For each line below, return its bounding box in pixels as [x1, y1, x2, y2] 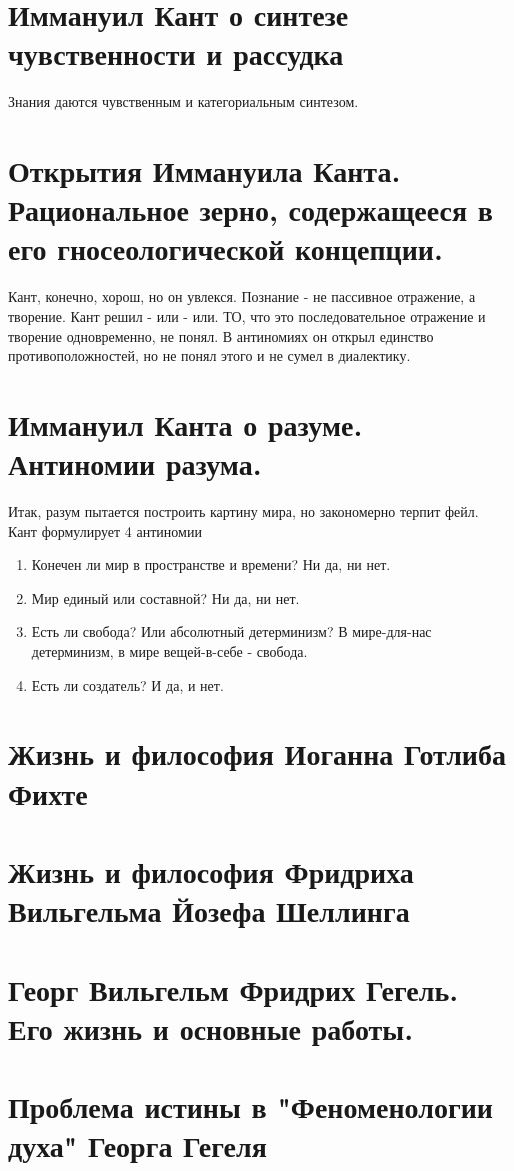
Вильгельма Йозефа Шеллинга [8, 890, 410, 931]
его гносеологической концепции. [8, 228, 443, 269]
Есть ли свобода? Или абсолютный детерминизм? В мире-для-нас [31, 621, 432, 642]
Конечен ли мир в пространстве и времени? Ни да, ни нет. [31, 554, 391, 575]
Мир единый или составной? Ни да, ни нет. [31, 587, 300, 608]
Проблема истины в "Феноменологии [8, 1086, 493, 1127]
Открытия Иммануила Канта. [8, 150, 401, 191]
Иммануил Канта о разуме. [8, 403, 363, 444]
